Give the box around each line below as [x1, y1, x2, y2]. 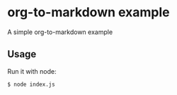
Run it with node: [7, 67, 57, 75]
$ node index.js [7, 81, 55, 88]
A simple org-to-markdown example [7, 28, 113, 36]
